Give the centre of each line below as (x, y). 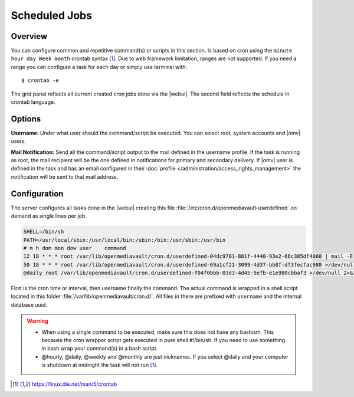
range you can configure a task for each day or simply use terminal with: (99, 67)
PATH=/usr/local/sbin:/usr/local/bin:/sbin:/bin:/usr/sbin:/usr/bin (124, 240)
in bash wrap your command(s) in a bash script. (100, 349)
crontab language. (33, 102)
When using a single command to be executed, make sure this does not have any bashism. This (158, 332)
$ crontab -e (40, 81)
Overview (29, 36)
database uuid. (29, 304)
